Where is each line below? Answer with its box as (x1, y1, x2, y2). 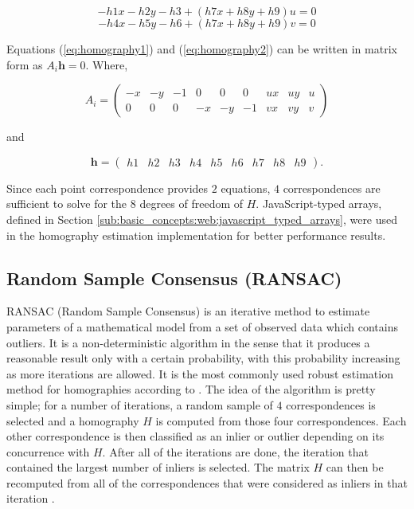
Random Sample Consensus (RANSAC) (6, 265, 342, 290)
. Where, (85, 56, 128, 72)
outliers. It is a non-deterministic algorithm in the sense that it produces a (6, 334, 370, 350)
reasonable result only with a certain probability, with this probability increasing (6, 350, 400, 366)
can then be (326, 459, 384, 476)
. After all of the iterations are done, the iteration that (102, 443, 369, 460)
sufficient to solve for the (6, 195, 127, 212)
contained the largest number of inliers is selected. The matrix (6, 459, 310, 476)
